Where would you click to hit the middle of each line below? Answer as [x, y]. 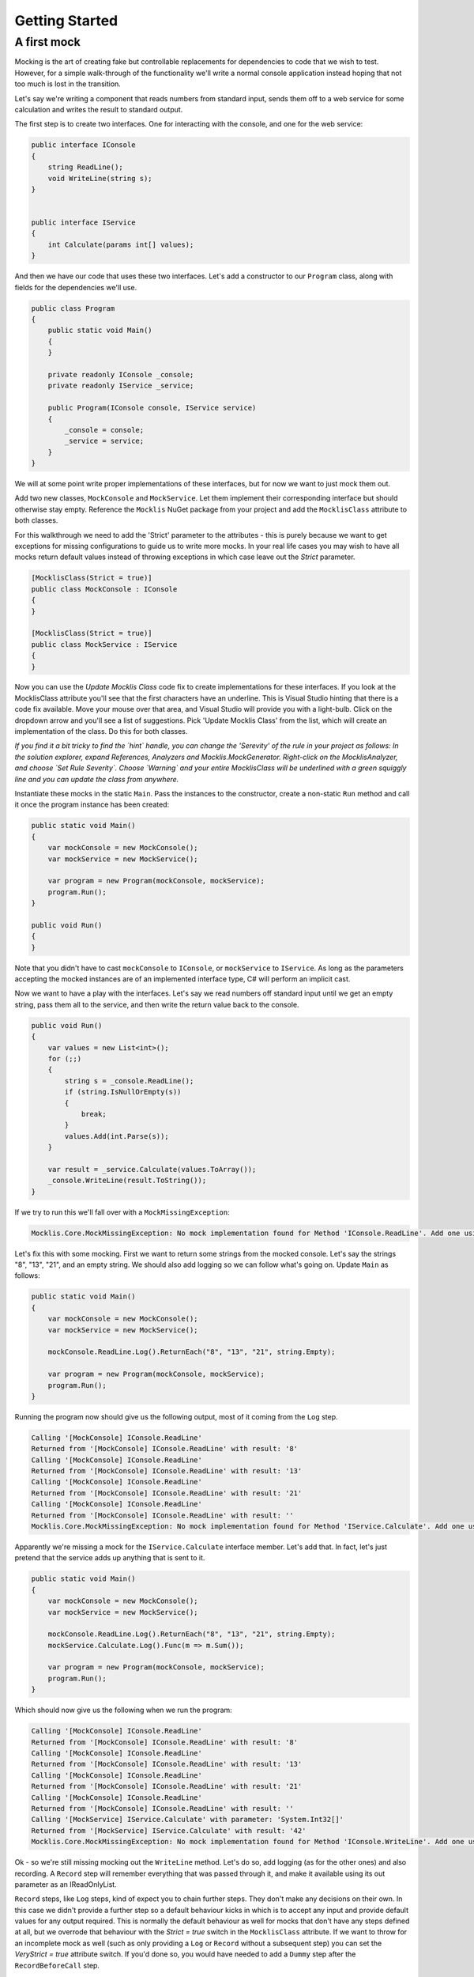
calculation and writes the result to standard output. [99, 109]
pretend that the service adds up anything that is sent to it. [110, 1558]
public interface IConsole [83, 145]
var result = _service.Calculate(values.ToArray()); [152, 1169]
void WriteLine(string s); [100, 178]
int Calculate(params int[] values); [121, 244]
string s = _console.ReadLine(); [129, 1081]
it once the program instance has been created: [92, 805]
